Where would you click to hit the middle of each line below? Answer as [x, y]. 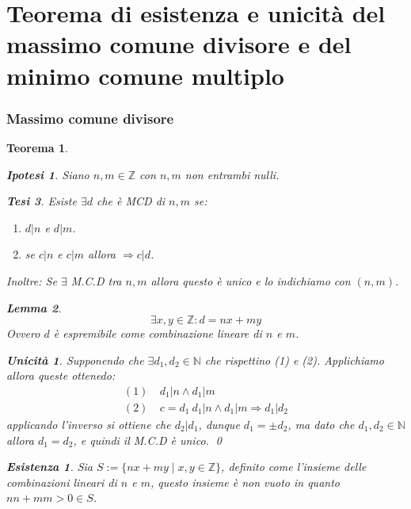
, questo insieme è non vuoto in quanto [245, 482]
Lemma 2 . [34, 307]
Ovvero [23, 333]
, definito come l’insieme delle [294, 467]
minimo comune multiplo [145, 75]
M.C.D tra [96, 280]
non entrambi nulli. [232, 174]
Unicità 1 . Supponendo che [75, 360]
